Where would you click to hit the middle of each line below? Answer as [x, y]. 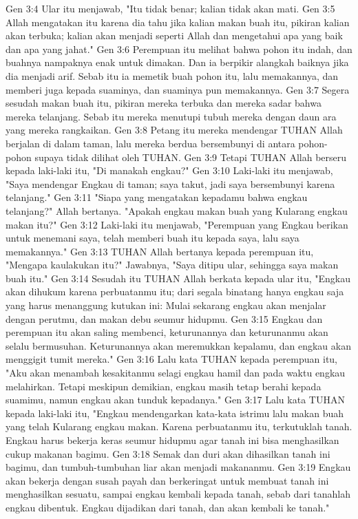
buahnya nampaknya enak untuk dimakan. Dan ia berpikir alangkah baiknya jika [177, 62]
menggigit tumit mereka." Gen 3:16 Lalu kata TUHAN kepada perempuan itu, [172, 359]
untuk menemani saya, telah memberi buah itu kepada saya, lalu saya [152, 238]
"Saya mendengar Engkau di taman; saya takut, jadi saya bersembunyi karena [170, 183]
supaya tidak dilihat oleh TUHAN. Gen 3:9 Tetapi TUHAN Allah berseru [191, 157]
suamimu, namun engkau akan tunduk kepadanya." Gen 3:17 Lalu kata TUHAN [175, 400]
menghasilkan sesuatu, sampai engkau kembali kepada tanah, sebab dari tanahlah [178, 494]
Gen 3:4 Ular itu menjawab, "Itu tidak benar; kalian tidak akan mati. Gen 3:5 [170, 8]
